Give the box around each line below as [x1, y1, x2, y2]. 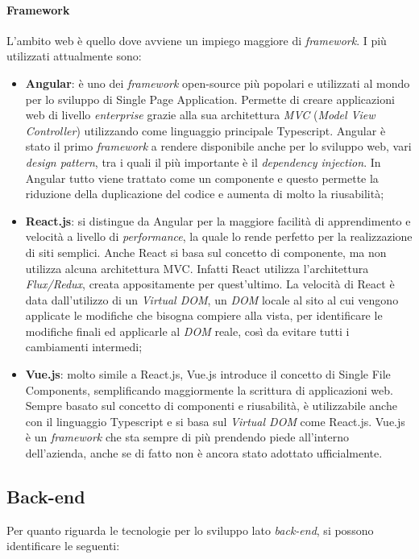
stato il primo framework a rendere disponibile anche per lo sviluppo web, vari [25, 138, 412, 155]
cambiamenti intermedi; [25, 338, 143, 355]
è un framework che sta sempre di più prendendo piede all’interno [25, 429, 349, 445]
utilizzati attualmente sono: [6, 48, 142, 64]
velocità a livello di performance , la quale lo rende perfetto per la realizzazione [25, 228, 413, 245]
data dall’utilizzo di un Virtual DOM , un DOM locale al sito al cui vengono [25, 291, 399, 308]
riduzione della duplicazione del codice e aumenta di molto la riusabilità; [25, 185, 384, 202]
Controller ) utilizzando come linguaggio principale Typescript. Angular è [25, 122, 386, 139]
